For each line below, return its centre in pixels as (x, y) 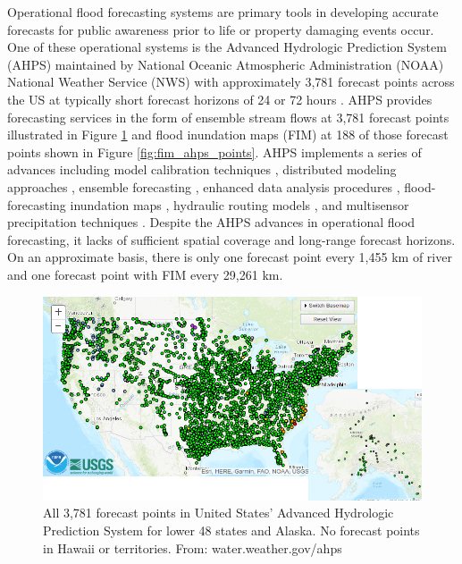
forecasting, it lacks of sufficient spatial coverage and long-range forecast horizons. (231, 239)
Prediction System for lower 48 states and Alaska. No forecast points (231, 530)
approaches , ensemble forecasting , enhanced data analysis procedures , (204, 186)
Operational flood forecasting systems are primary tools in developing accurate (223, 12)
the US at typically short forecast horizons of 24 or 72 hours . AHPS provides (220, 99)
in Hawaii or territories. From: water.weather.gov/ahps (193, 547)
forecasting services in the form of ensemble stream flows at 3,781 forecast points (228, 117)
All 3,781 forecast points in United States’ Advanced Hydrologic (218, 513)
